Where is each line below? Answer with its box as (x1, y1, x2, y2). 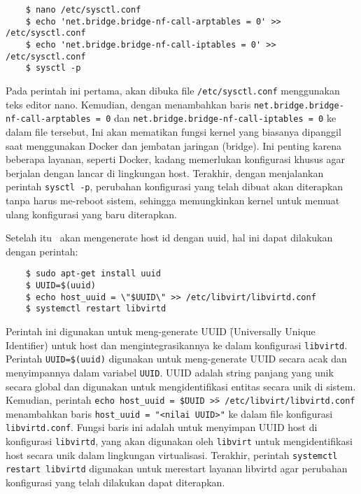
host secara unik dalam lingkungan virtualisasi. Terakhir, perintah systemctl (6, 447, 338, 462)
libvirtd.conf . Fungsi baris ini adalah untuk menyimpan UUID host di (6, 420, 318, 435)
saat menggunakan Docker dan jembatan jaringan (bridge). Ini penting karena (6, 138, 341, 153)
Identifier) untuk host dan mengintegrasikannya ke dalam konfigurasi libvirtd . (6, 337, 348, 352)
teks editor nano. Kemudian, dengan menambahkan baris (6, 97, 251, 111)
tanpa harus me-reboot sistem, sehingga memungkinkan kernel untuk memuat (6, 192, 340, 207)
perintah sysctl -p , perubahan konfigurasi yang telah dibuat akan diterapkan (6, 179, 344, 194)
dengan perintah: (6, 244, 78, 258)
